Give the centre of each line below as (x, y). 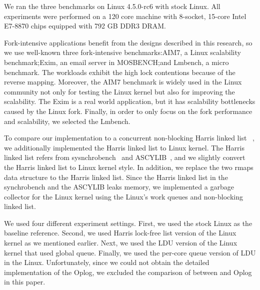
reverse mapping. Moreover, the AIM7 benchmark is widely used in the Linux (123, 82)
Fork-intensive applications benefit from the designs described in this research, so (128, 42)
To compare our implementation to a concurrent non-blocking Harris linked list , (129, 138)
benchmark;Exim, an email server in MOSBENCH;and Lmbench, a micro (116, 62)
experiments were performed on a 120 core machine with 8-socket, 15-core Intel (125, 16)
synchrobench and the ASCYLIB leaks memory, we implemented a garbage (119, 187)
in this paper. (25, 282)
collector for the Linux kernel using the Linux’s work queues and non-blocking (123, 196)
